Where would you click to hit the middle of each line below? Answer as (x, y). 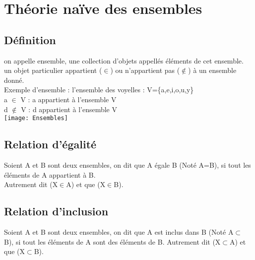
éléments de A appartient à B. (50, 174)
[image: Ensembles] (36, 118)
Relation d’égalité (50, 144)
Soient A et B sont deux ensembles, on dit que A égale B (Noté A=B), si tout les (127, 165)
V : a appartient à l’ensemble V (68, 99)
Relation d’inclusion (56, 211)
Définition (30, 39)
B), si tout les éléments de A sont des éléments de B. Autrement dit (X (112, 241)
